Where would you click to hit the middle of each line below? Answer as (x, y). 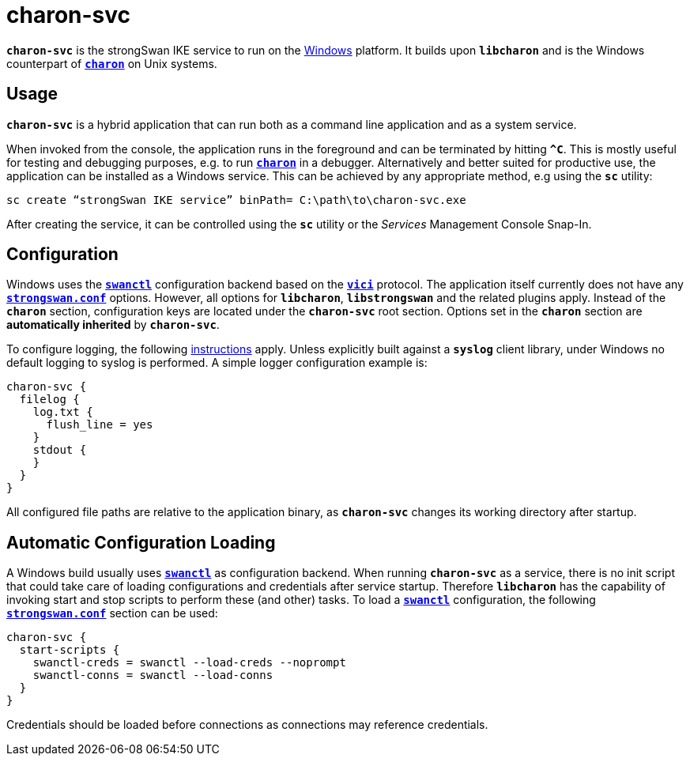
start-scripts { (70, 650)
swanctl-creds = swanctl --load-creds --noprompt (189, 663)
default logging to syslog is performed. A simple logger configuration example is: (217, 363)
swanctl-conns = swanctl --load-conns (153, 675)
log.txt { (63, 412)
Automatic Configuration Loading (141, 542)
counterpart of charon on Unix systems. (112, 63)
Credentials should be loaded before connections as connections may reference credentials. (247, 725)
